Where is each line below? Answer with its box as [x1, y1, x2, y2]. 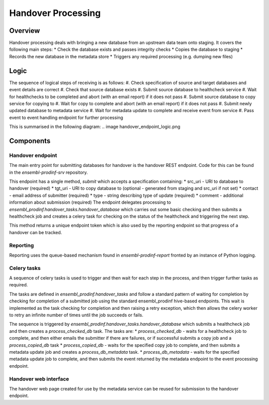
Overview [9, 26, 40, 35]
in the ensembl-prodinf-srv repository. [9, 169, 88, 175]
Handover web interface [9, 375, 69, 382]
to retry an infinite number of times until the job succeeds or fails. [9, 312, 143, 318]
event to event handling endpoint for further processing [9, 115, 124, 121]
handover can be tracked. [9, 229, 62, 235]
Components [9, 136, 51, 145]
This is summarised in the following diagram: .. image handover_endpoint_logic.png [9, 124, 180, 130]
